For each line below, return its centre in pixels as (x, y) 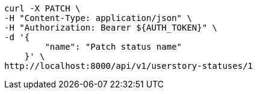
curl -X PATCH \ (42, 8)
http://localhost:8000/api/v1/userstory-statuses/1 (129, 66)
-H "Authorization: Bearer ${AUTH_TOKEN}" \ (111, 28)
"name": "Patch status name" (113, 47)
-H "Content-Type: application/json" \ (98, 18)
